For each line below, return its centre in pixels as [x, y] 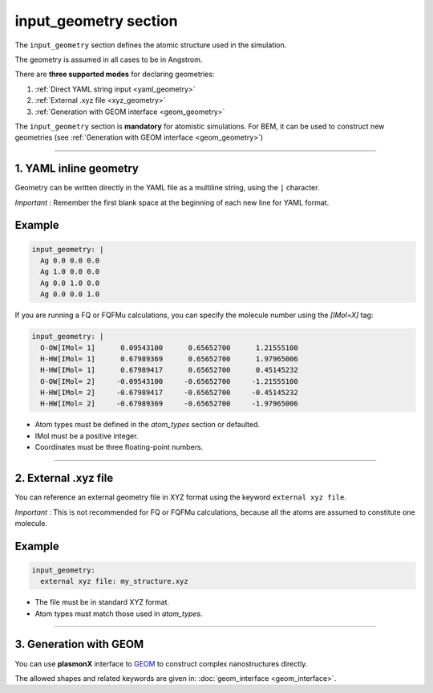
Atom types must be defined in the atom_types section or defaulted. [148, 425]
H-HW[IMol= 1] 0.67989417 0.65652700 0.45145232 [169, 370]
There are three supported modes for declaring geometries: [115, 74]
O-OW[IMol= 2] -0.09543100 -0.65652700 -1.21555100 [169, 381]
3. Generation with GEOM [79, 644]
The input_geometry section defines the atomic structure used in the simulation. [151, 45]
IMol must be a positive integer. [87, 436]
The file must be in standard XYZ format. [102, 602]
